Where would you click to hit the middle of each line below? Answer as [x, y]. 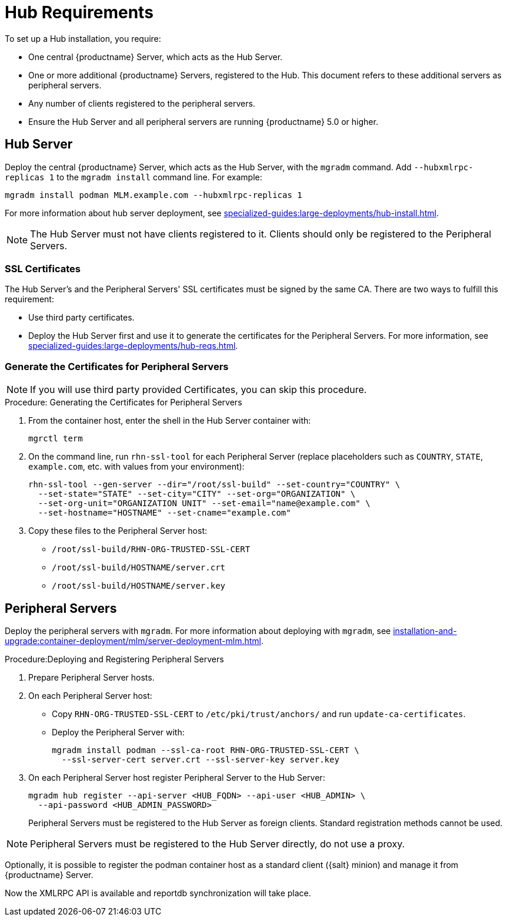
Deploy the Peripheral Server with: [118, 732]
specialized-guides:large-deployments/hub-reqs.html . [133, 346]
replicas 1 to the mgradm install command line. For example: [134, 177]
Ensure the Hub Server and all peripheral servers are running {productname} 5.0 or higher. [203, 121]
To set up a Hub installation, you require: [83, 38]
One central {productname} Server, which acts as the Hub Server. [156, 57]
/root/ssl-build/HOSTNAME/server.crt [139, 568]
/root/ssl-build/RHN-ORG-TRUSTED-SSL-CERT [151, 549]
